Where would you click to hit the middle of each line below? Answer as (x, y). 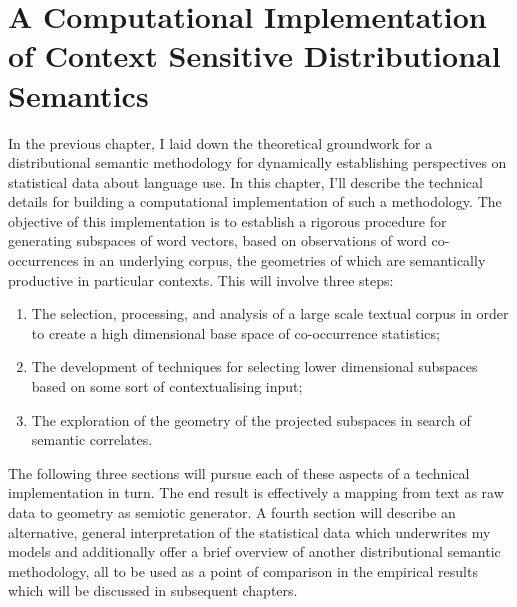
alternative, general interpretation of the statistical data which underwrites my (249, 531)
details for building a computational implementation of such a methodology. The (255, 201)
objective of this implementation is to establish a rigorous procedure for (227, 220)
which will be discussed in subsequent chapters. (153, 590)
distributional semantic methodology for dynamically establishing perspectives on (257, 162)
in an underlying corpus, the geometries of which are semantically (284, 260)
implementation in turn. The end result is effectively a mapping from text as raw (256, 492)
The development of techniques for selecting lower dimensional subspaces (254, 366)
